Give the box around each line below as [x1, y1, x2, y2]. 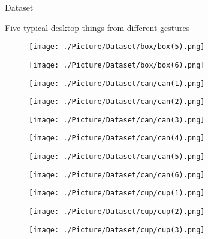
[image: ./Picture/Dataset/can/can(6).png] [29, 170, 205, 179]
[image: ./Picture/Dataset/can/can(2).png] [29, 97, 205, 106]
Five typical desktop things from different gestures [5, 21, 190, 33]
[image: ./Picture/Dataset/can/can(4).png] [29, 134, 205, 143]
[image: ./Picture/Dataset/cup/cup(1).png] [29, 189, 205, 198]
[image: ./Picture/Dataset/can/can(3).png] [29, 115, 205, 124]
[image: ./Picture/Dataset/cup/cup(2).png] [29, 207, 205, 216]
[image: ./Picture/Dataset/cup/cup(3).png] [29, 225, 205, 234]
